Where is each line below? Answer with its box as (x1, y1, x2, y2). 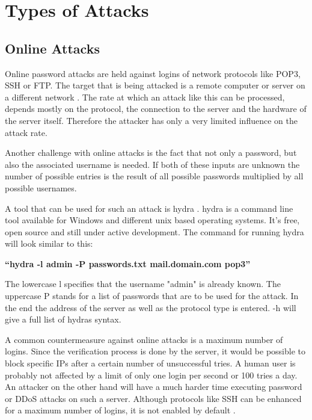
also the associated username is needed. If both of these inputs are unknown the (5, 158, 300, 170)
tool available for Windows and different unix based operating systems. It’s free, (5, 214, 300, 226)
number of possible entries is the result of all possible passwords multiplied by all (5, 170, 304, 182)
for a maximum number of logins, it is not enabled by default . (5, 404, 236, 416)
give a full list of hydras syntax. (5, 313, 121, 326)
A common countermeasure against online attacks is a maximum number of (5, 333, 283, 345)
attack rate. (5, 126, 47, 138)
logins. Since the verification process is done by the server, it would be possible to (5, 345, 306, 357)
